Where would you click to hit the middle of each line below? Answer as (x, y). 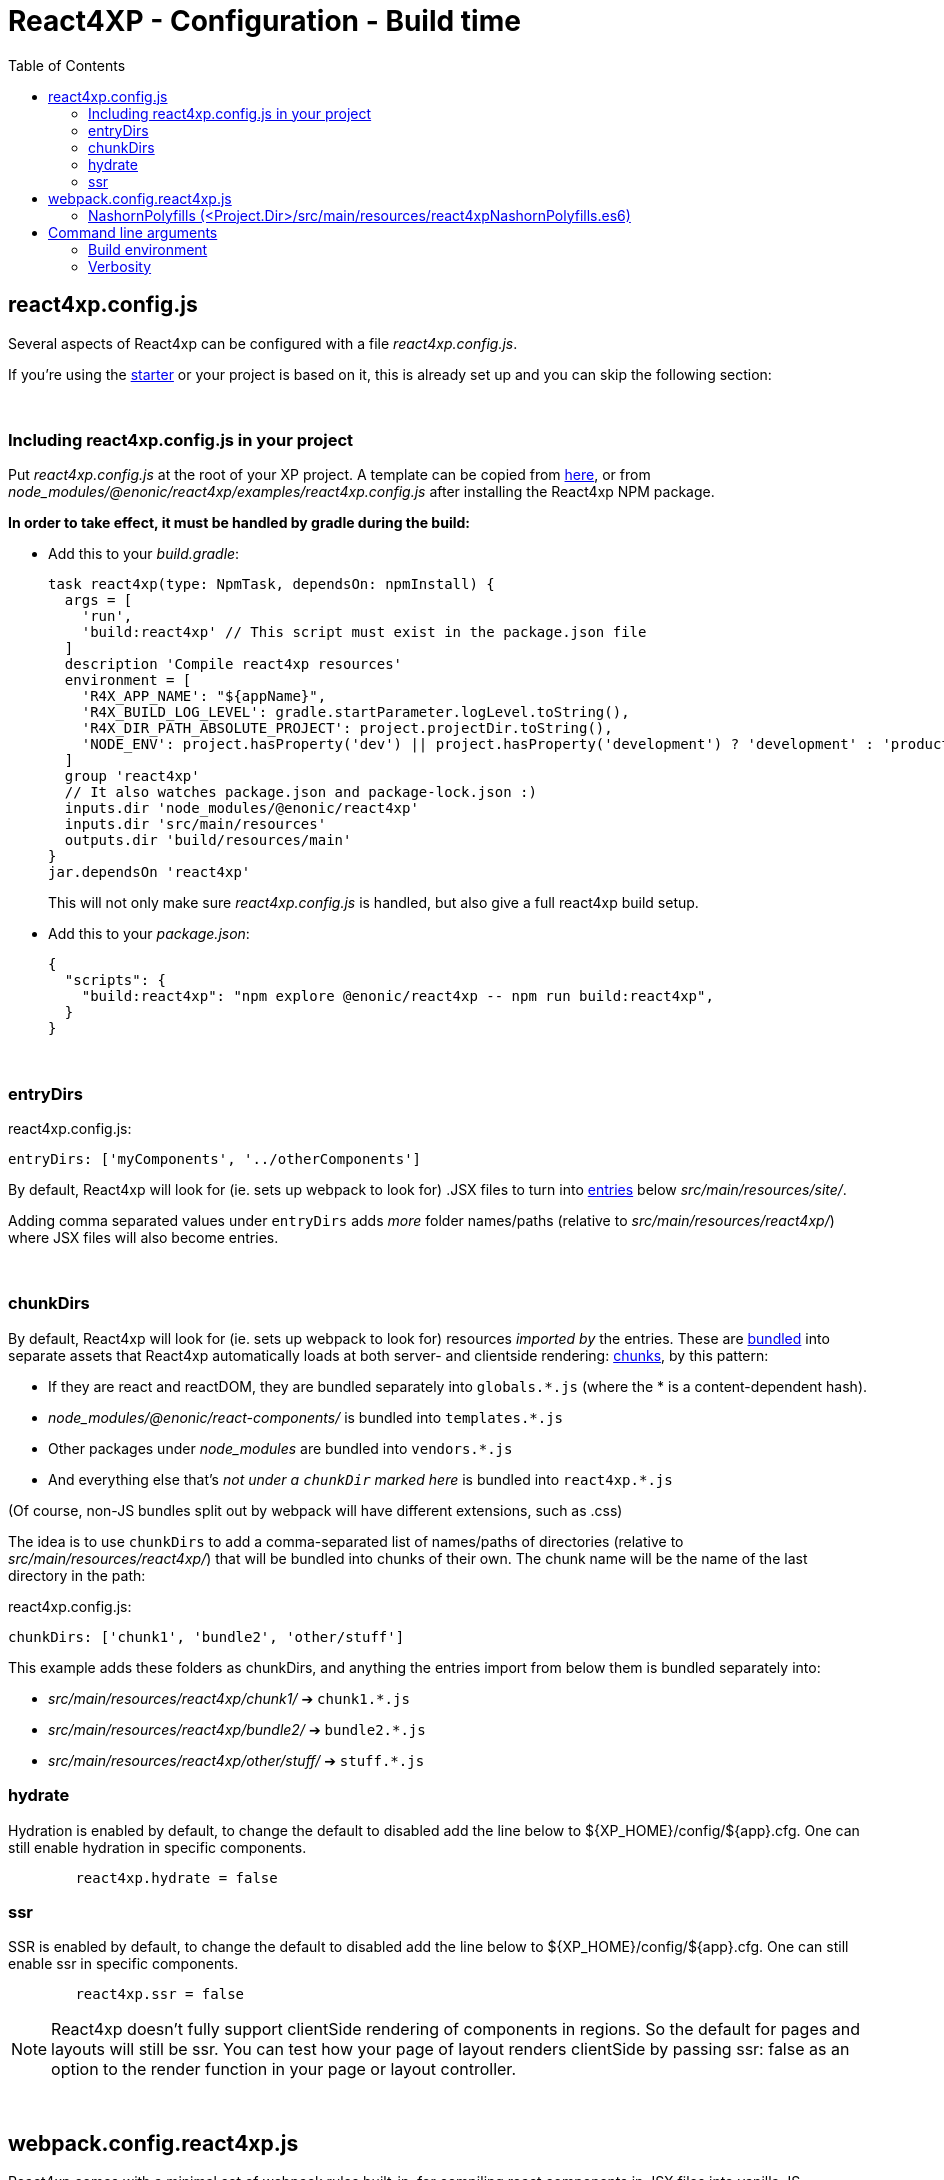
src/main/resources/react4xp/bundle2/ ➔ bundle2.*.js (237, 1729)
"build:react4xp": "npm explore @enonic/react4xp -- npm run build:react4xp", (397, 996)
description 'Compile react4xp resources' (233, 664)
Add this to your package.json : (149, 934)
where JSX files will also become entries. (143, 1238)
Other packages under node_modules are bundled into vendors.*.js (280, 1448)
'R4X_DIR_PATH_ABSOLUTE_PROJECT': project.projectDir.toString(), (347, 728)
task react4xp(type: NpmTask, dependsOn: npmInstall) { (271, 584)
